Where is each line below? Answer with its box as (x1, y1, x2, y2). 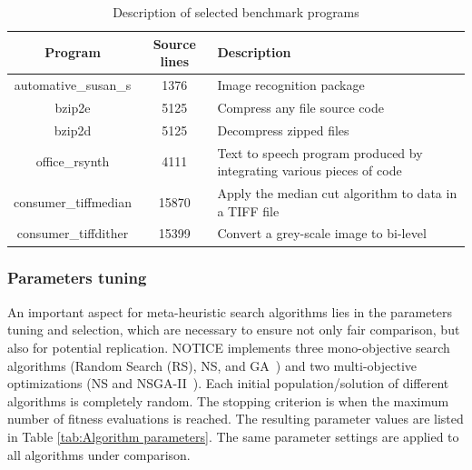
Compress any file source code (217, 97, 384, 116)
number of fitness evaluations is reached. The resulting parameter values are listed (7, 409, 464, 428)
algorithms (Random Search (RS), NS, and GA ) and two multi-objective (7, 355, 418, 375)
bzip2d (54, 120, 92, 139)
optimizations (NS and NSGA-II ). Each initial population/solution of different (7, 374, 449, 393)
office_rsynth (35, 152, 110, 171)
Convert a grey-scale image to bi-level (217, 224, 427, 243)
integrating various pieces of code (217, 161, 402, 180)
